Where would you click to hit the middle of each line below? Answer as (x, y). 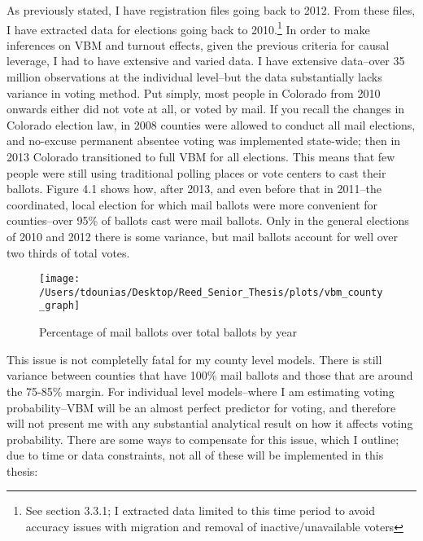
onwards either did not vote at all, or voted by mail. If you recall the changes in (206, 109)
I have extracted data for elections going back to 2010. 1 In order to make (188, 28)
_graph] (60, 306)
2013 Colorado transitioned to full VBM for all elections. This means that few (201, 156)
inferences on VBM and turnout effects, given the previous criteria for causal (198, 44)
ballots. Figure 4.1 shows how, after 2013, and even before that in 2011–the (194, 189)
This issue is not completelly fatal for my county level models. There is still (194, 359)
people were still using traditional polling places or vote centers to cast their (196, 172)
